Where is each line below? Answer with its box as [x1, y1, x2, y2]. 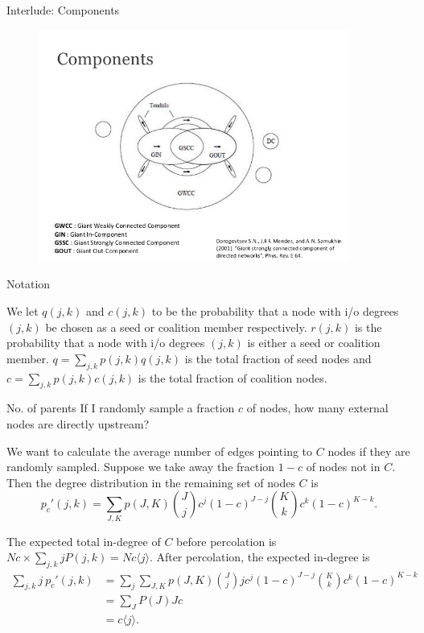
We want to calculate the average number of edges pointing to [6, 442, 313, 459]
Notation [6, 275, 51, 292]
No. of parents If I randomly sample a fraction [6, 399, 235, 416]
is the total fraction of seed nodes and [184, 350, 372, 366]
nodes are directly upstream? [6, 416, 150, 432]
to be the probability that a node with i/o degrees [151, 303, 399, 320]
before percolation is [176, 532, 277, 549]
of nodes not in [306, 458, 381, 475]
